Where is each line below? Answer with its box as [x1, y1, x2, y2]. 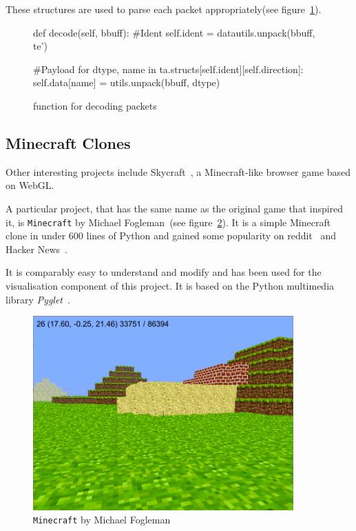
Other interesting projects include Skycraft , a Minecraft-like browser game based [6, 164, 351, 179]
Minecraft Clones [6, 132, 131, 153]
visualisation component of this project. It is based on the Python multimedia [6, 278, 335, 292]
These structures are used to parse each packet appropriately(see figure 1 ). [6, 2, 322, 16]
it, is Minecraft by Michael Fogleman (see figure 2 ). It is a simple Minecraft [6, 214, 331, 229]
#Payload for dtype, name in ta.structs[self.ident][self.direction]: [33, 61, 304, 76]
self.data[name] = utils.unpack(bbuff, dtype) [33, 75, 220, 90]
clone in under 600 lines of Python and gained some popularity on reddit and [6, 228, 337, 243]
